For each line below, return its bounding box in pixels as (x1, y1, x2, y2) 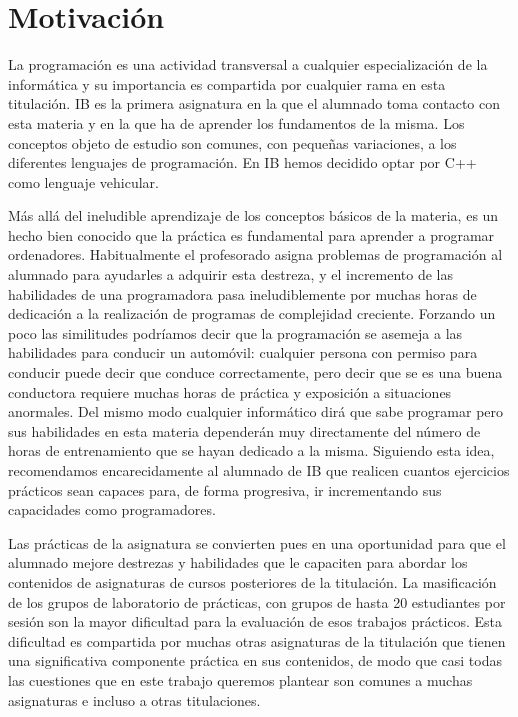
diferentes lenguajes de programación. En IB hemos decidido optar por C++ (8, 152, 477, 173)
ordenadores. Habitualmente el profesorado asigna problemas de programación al (8, 244, 503, 265)
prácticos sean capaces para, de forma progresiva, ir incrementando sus (8, 479, 442, 500)
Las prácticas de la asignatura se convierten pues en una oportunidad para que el (8, 532, 506, 553)
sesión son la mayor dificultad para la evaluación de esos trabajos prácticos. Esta (8, 611, 503, 632)
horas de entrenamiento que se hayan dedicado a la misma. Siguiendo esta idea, (8, 440, 495, 461)
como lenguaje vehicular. (8, 171, 159, 192)
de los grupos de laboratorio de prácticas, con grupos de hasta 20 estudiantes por (8, 591, 506, 612)
